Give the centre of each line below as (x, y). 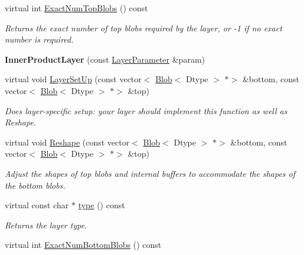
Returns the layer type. (46, 225)
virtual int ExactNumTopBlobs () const (76, 8)
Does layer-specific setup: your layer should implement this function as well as (146, 110)
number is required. (39, 39)
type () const (102, 205)
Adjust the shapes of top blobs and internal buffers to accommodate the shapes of (150, 173)
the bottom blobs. (35, 185)
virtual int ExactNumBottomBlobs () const (83, 245)
